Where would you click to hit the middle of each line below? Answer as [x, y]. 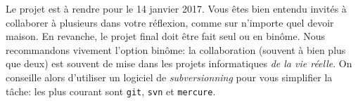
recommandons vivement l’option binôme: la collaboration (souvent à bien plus [176, 49]
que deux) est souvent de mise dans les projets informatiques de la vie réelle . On [179, 63]
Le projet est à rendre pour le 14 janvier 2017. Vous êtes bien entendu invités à [176, 8]
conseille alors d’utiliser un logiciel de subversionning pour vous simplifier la [169, 77]
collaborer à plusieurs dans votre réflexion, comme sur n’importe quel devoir [170, 22]
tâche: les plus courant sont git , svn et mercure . [111, 91]
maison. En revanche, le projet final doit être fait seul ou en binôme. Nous [165, 36]
